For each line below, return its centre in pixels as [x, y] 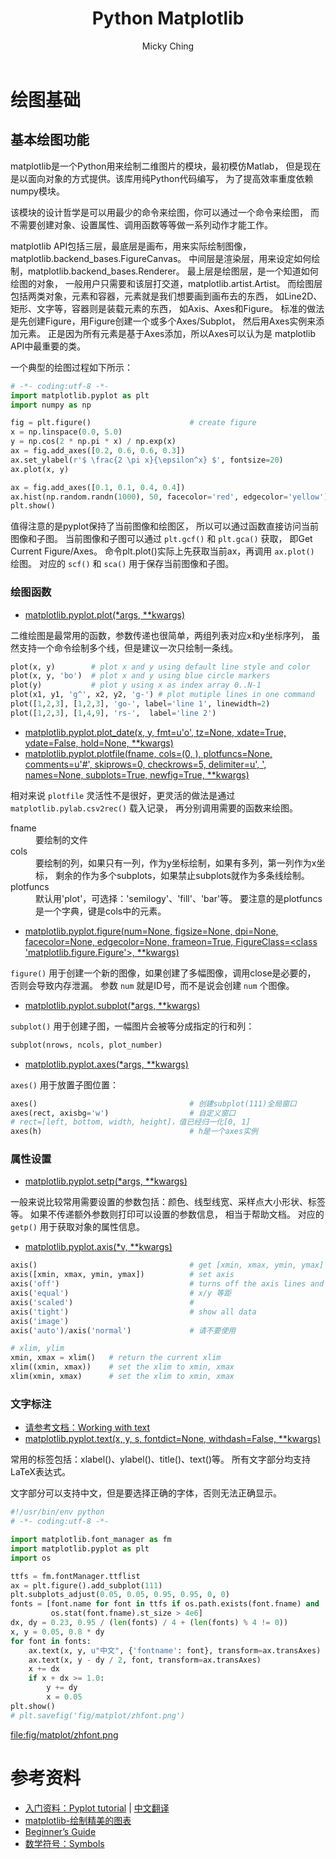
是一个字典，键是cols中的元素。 [101, 911]
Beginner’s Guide [60, 1831]
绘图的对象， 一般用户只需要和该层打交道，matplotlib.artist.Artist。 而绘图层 [166, 283]
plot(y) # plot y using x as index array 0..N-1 [136, 685]
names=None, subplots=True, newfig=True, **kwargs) [137, 774]
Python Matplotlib [168, 18]
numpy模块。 [37, 191]
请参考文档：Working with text [87, 1428]
